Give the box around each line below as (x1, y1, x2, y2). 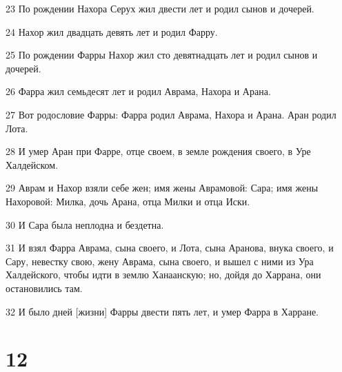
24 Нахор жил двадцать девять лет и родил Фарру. (6, 24, 218, 39)
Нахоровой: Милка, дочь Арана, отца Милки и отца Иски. (6, 194, 250, 208)
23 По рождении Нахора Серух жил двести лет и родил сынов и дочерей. (6, 1, 314, 15)
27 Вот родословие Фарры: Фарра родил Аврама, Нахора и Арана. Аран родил (6, 107, 336, 121)
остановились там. (6, 280, 83, 295)
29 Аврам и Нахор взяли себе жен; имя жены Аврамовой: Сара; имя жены (6, 180, 319, 195)
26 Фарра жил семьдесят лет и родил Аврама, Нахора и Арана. (6, 84, 271, 99)
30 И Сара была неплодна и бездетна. (6, 217, 164, 231)
